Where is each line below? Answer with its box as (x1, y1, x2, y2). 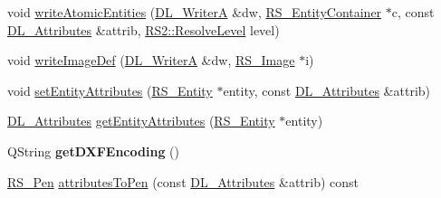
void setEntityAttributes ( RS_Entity (7, 80, 213, 99)
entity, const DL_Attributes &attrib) (223, 80, 431, 99)
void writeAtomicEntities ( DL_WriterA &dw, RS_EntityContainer (7, 3, 382, 21)
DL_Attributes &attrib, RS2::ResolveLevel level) (7, 20, 280, 39)
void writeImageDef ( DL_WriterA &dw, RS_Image (7, 51, 295, 70)
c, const (391, 3, 435, 21)
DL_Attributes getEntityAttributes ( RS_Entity (7, 111, 275, 130)
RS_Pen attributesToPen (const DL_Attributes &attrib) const (7, 172, 360, 191)
